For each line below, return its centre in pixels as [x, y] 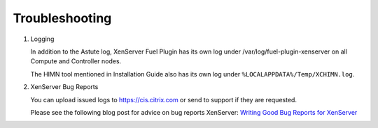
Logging [42, 39]
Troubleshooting [62, 18]
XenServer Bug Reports [64, 87]
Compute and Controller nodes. [76, 61]
